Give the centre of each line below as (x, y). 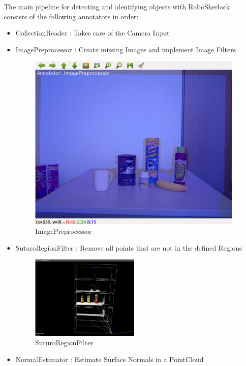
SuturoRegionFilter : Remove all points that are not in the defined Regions (129, 247)
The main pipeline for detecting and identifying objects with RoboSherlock (117, 6)
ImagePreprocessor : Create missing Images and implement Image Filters (126, 49)
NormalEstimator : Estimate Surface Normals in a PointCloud (109, 359)
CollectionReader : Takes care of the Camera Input (92, 33)
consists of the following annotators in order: (71, 16)
